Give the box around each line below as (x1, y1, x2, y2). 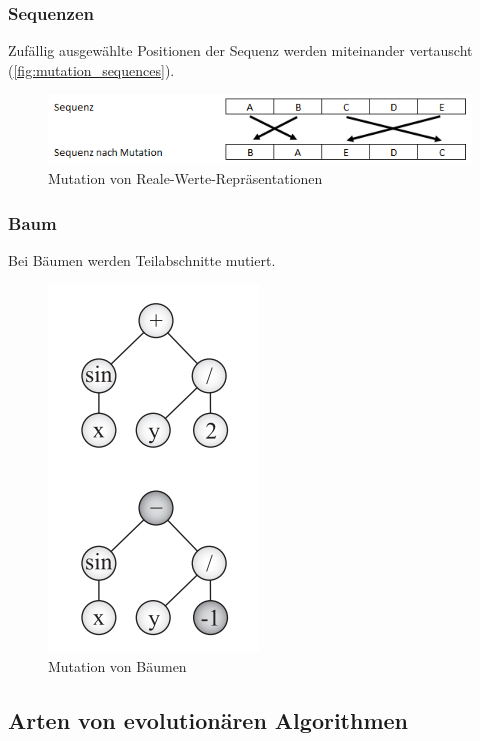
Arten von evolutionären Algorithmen (8, 705, 409, 736)
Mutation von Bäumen (48, 656, 187, 677)
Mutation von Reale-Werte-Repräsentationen (48, 168, 323, 189)
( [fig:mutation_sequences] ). (8, 59, 175, 80)
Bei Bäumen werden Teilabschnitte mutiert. (8, 250, 276, 271)
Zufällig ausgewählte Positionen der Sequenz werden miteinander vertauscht (8, 40, 473, 61)
